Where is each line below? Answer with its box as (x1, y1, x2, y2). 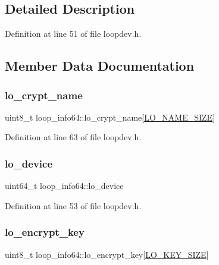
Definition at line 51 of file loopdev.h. (5, 27, 142, 40)
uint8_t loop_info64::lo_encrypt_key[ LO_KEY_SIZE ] (5, 248, 209, 260)
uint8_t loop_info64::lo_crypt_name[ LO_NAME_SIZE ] (5, 111, 215, 123)
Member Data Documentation (5, 56, 195, 75)
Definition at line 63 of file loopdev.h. (5, 131, 142, 143)
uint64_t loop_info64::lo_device (5, 179, 124, 192)
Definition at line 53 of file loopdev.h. (5, 199, 142, 212)
